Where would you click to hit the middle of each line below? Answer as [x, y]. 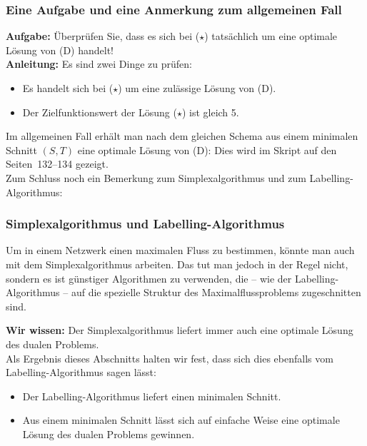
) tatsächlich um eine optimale [271, 36]
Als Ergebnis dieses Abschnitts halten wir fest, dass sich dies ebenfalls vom [170, 358]
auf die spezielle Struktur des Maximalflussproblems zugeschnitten [216, 292]
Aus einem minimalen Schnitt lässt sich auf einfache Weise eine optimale [181, 420]
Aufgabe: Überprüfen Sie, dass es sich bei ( [103, 36]
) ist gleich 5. [210, 112]
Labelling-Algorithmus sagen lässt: [81, 372]
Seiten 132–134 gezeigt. [57, 164]
